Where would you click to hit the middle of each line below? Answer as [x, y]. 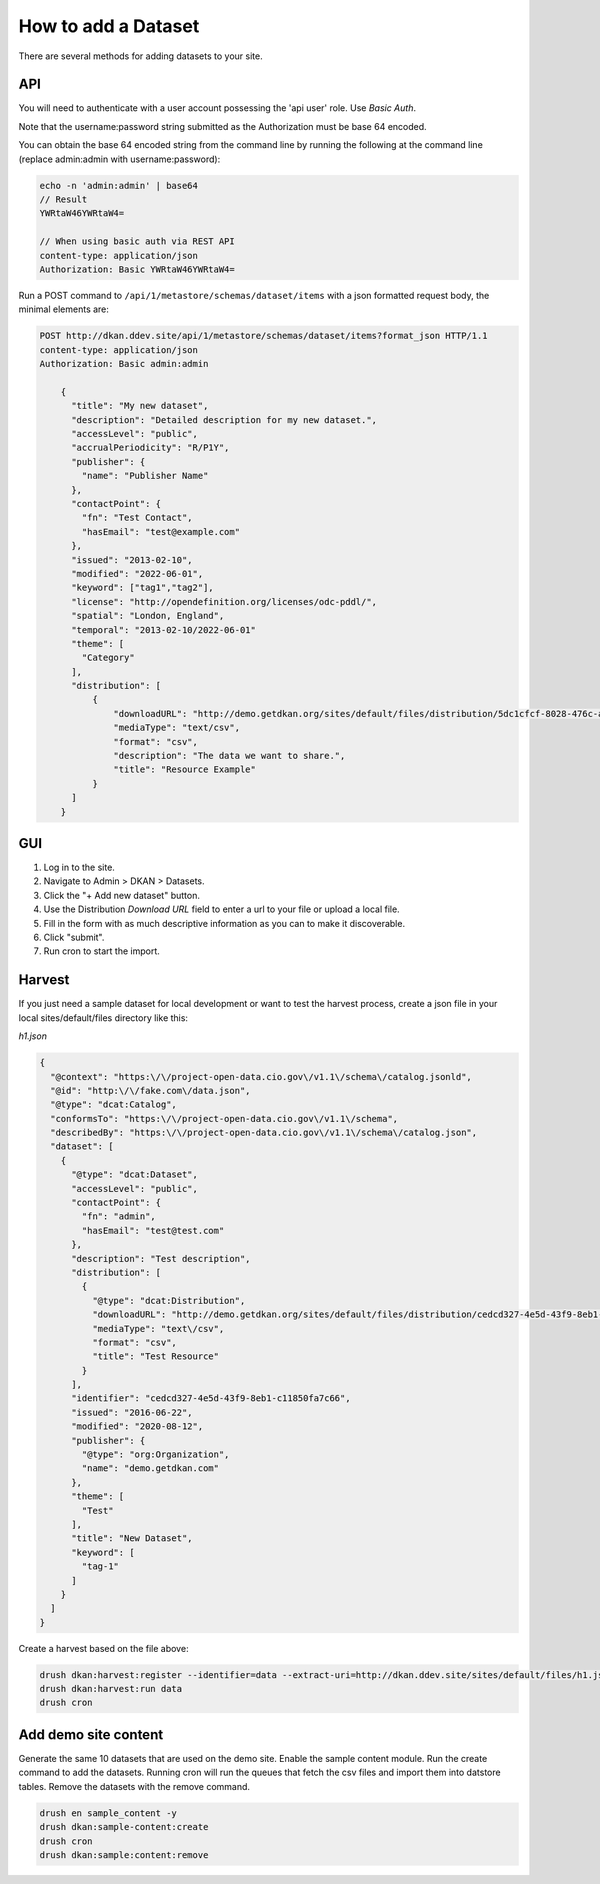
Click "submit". [74, 937]
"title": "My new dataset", [140, 406]
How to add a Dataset [109, 26]
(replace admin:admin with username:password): [119, 159]
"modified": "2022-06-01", [137, 573]
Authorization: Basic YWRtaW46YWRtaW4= [137, 269]
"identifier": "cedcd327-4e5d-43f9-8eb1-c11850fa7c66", [211, 1398]
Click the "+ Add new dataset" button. [121, 895]
